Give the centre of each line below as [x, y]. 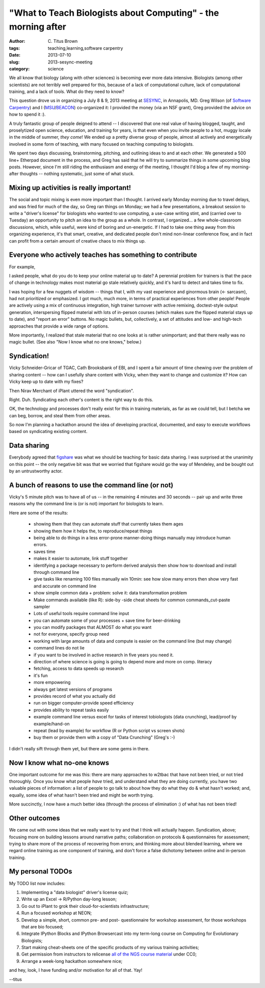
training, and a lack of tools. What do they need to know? [67, 92]
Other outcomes [35, 818]
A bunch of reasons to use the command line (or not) [91, 485]
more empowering [52, 682]
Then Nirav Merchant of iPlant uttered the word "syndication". [72, 391]
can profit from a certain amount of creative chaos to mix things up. [77, 241]
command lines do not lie [59, 648]
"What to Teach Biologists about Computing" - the [114, 13]
